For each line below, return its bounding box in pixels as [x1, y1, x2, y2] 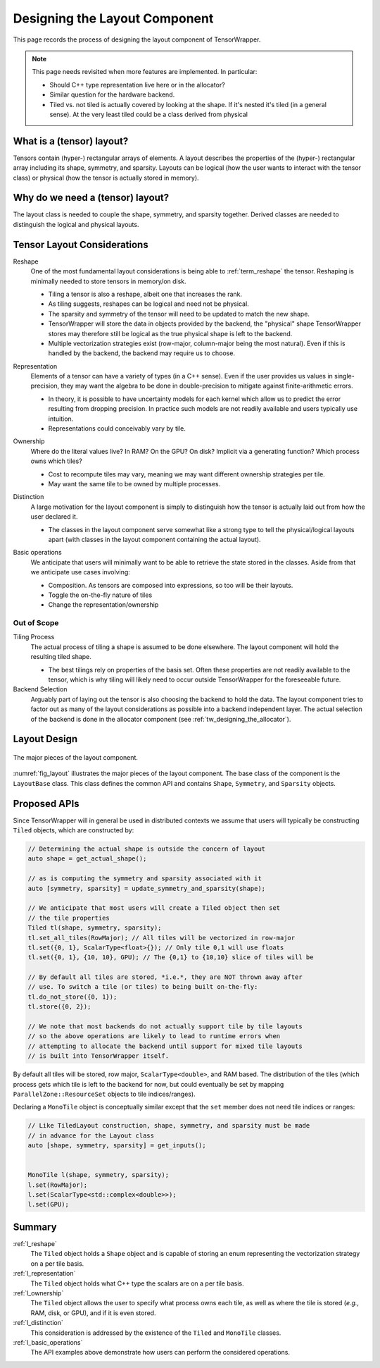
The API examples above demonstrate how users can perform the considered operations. [30, 1348, 291, 1357]
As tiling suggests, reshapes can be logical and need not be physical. [48, 300, 249, 308]
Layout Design [13, 733, 78, 745]
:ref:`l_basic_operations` [13, 1338, 83, 1346]
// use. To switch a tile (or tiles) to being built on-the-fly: [27, 983, 258, 991]
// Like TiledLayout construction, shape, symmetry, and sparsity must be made [27, 1121, 310, 1130]
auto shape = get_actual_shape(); [27, 855, 147, 863]
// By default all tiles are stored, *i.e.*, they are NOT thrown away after [27, 973, 303, 981]
